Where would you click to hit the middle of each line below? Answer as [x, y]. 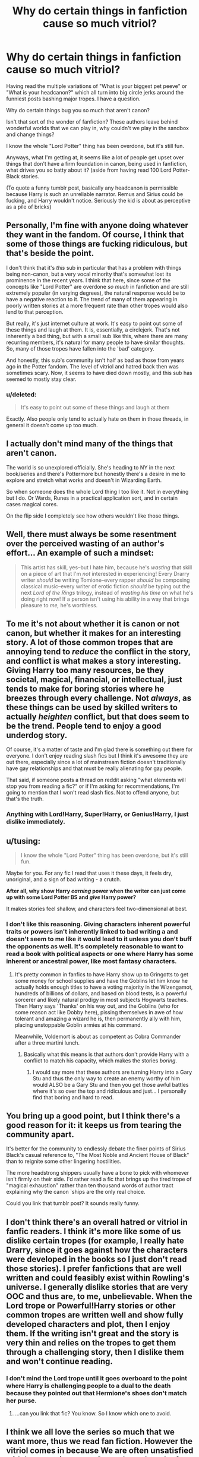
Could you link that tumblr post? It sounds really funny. [73, 1203]
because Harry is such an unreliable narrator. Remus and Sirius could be [95, 194]
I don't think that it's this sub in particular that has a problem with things [94, 267]
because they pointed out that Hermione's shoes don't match [97, 1393]
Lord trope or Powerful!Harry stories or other [91, 1305]
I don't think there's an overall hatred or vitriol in [97, 1222]
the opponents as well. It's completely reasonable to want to [95, 947]
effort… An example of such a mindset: [80, 553]
